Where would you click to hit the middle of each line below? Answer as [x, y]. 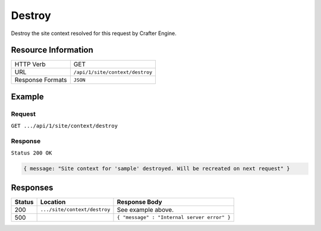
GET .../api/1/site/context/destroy [64, 126]
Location [53, 202]
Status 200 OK [32, 153]
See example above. [145, 210]
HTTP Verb [30, 64]
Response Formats [41, 80]
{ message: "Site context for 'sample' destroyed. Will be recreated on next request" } [157, 169]
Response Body [140, 202]
